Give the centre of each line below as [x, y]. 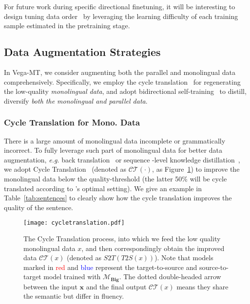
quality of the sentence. [39, 207]
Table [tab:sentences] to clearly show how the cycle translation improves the [118, 198]
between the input [50, 286]
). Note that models [184, 258]
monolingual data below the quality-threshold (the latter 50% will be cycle [115, 178]
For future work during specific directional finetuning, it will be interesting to [120, 6]
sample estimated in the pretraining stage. [67, 26]
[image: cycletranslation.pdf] [74, 223]
